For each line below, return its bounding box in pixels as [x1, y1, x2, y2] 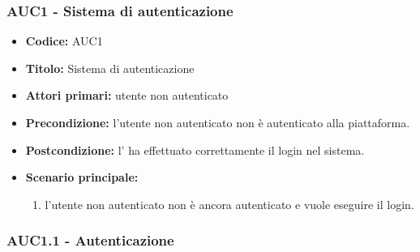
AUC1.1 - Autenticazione [6, 230, 174, 250]
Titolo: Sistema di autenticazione [25, 59, 195, 76]
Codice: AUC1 [25, 32, 103, 49]
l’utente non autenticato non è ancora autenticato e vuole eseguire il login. [45, 195, 414, 212]
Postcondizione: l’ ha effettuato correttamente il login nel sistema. [25, 141, 365, 158]
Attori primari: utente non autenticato [25, 87, 229, 104]
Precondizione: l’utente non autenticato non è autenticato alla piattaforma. [25, 114, 410, 130]
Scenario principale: [25, 169, 139, 186]
